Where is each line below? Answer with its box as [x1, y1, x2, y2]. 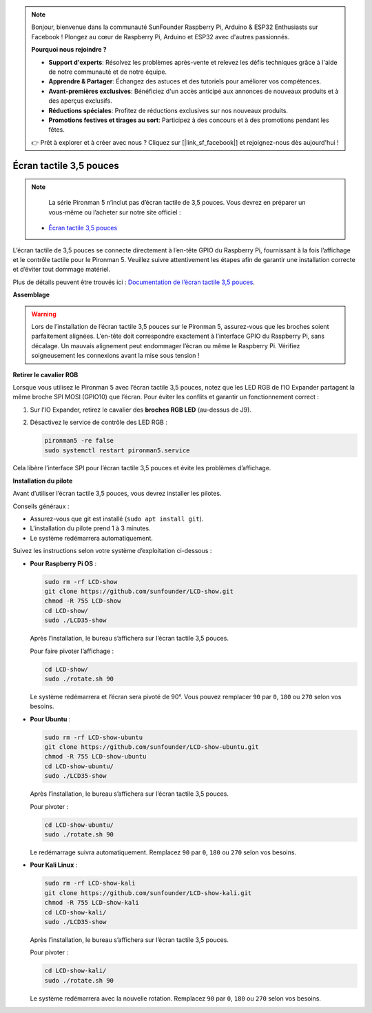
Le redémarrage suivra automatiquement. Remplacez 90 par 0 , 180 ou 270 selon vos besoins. [30, 848, 296, 856]
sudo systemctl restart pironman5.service [44, 446, 190, 454]
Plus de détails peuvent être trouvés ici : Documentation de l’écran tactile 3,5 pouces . [12, 278, 255, 286]
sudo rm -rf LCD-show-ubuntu [44, 733, 143, 741]
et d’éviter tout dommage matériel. [12, 265, 110, 274]
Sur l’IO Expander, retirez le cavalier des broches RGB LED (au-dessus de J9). [30, 405, 251, 414]
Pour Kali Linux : [30, 861, 78, 869]
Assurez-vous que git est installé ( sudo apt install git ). [30, 514, 204, 523]
